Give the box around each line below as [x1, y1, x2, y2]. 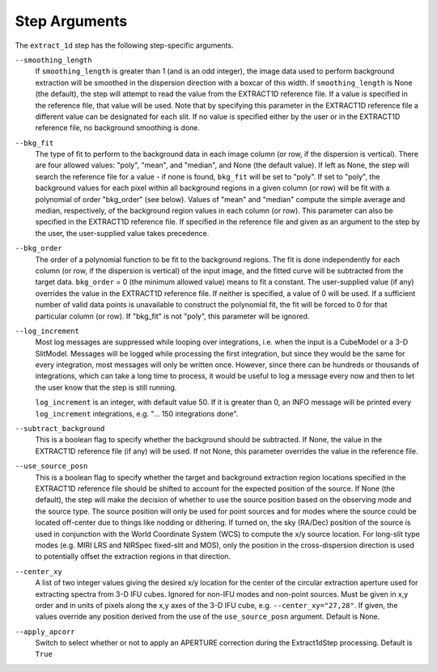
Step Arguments [15, 12, 128, 30]
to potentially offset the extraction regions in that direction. [35, 552, 231, 561]
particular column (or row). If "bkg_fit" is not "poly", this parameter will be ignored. [35, 311, 310, 321]
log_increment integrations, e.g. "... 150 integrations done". [35, 408, 239, 418]
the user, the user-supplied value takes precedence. [35, 228, 210, 238]
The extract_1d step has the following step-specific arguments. [15, 40, 234, 50]
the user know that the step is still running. [35, 382, 177, 392]
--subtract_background [15, 425, 105, 433]
